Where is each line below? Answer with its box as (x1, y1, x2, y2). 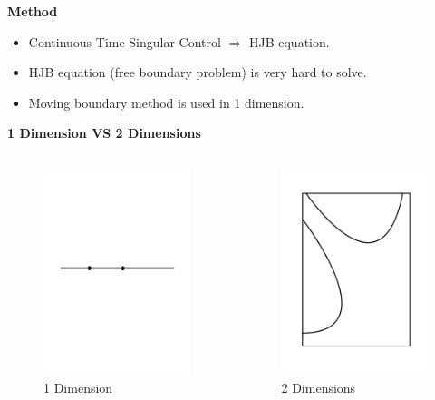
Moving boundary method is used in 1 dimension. (28, 93, 304, 112)
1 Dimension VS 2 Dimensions (7, 123, 201, 142)
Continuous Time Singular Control (28, 32, 221, 51)
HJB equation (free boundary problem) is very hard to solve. (28, 63, 367, 82)
